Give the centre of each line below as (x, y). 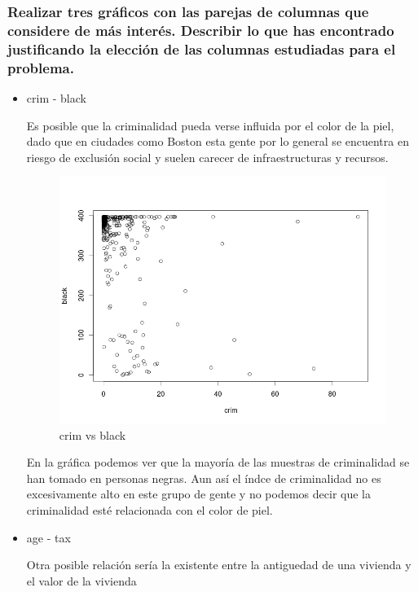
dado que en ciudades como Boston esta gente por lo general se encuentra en (218, 141)
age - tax (48, 537)
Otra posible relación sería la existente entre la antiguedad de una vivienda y (219, 565)
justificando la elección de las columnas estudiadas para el (202, 48)
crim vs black (92, 434)
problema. (41, 67)
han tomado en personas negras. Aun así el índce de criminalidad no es (204, 478)
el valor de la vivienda (81, 580)
